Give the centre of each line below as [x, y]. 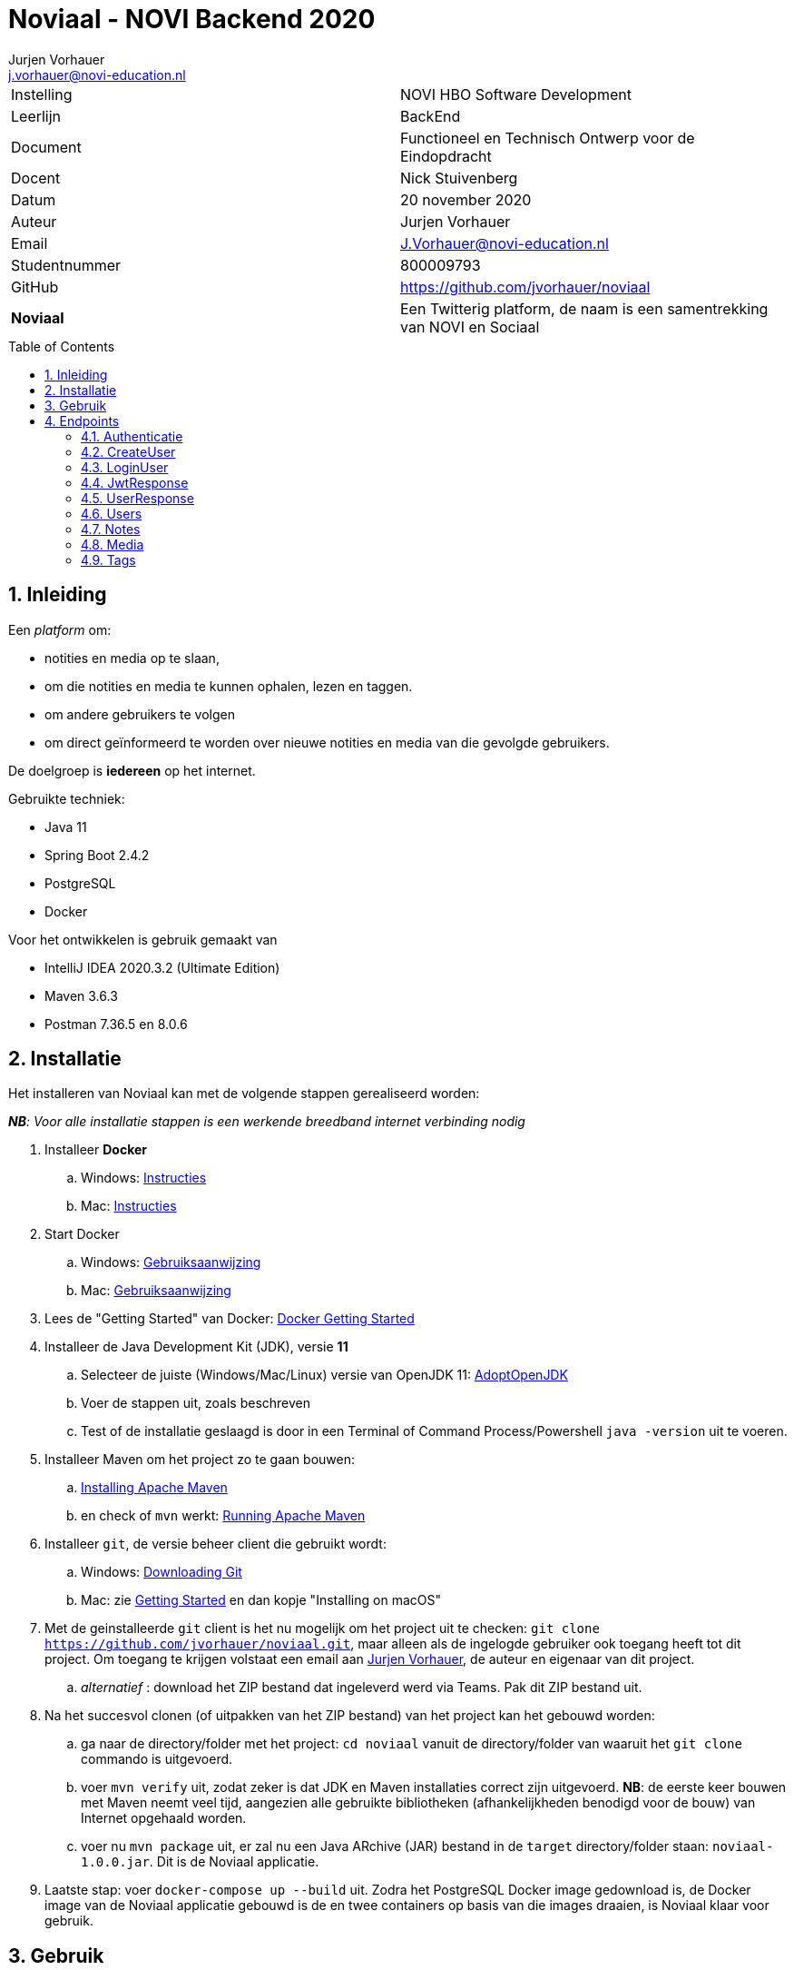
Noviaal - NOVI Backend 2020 [192, 19]
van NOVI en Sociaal [470, 327]
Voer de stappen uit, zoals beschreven [196, 1403]
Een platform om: [60, 629]
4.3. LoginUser [125, 467]
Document [46, 147]
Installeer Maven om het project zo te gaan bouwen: [200, 1460]
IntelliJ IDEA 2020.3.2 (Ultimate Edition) [162, 967]
